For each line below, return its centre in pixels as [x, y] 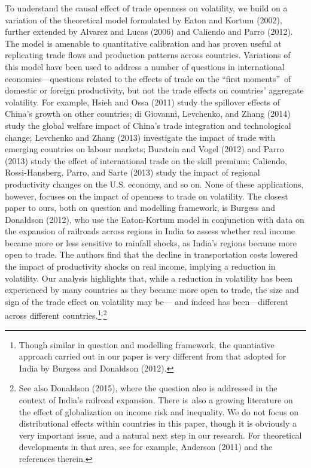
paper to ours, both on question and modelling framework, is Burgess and [140, 208]
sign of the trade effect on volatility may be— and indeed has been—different [147, 301]
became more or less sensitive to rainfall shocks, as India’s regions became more [151, 242]
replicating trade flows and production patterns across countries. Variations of [148, 55]
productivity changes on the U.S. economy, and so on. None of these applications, [154, 184]
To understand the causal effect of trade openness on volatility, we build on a [146, 8]
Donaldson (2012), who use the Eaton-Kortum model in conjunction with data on [155, 219]
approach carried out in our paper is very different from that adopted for [153, 356]
